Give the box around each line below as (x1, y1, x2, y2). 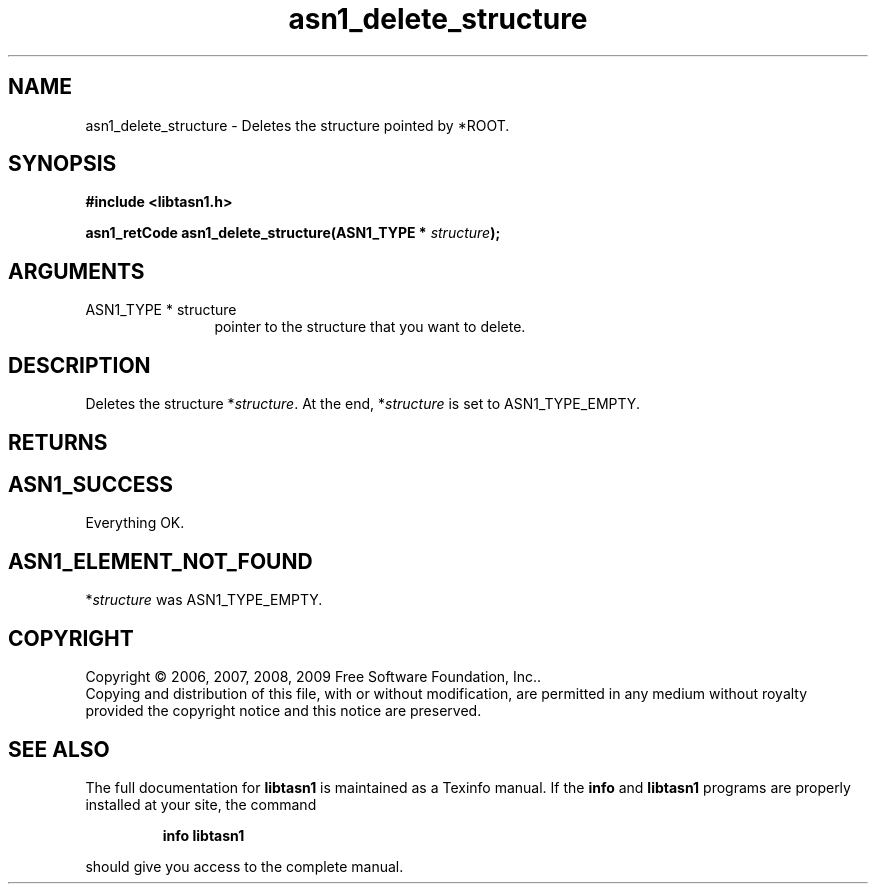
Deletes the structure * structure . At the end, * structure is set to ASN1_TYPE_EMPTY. (85, 395, 640, 413)
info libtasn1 (162, 826, 245, 844)
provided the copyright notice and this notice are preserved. (85, 702, 482, 720)
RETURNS (8, 429, 108, 455)
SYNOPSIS (8, 151, 117, 177)
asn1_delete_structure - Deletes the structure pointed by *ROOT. (85, 116, 510, 134)
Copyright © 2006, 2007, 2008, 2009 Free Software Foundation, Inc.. (85, 668, 542, 686)
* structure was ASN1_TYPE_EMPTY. (85, 591, 323, 609)
